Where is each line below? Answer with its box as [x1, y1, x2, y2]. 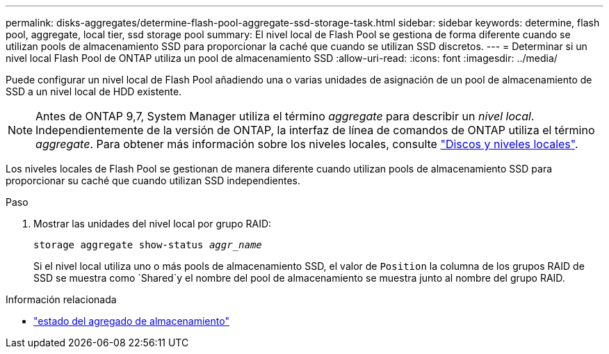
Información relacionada [6, 293, 117, 305]
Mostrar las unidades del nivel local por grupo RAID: [33, 218, 272, 230]
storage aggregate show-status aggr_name [33, 239, 262, 250]
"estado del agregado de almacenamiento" [33, 315, 229, 327]
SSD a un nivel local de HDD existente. [6, 86, 182, 97]
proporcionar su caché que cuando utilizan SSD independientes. [6, 175, 301, 186]
